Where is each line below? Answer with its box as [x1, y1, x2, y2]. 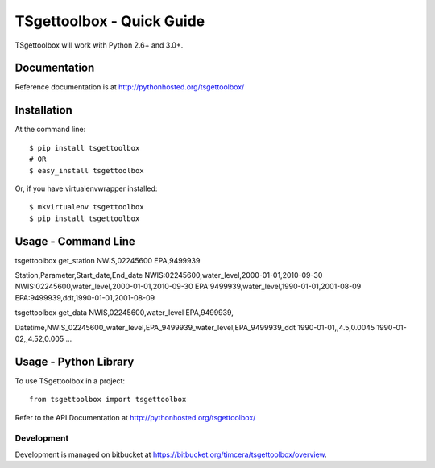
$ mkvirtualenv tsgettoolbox [29, 202, 144, 212]
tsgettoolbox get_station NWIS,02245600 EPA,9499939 [14, 255, 201, 265]
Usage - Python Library [14, 354, 135, 368]
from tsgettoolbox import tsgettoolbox [29, 395, 187, 404]
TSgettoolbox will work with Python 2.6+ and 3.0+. [14, 40, 184, 50]
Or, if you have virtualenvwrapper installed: [14, 184, 158, 193]
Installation [14, 103, 72, 117]
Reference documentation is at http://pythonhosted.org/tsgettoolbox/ [14, 82, 245, 92]
